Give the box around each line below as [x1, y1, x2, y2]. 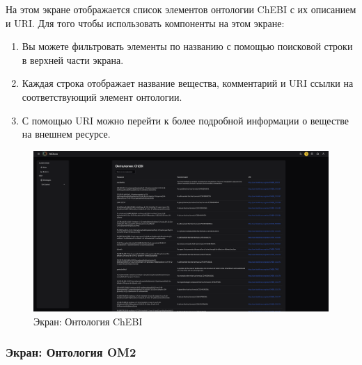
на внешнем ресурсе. [22, 127, 111, 141]
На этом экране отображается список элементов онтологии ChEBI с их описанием [6, 2, 356, 16]
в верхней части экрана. [22, 52, 124, 67]
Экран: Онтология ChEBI [33, 314, 143, 328]
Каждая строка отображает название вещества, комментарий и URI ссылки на [22, 76, 354, 90]
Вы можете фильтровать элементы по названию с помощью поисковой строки [22, 39, 353, 54]
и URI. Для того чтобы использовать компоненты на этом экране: [6, 15, 285, 30]
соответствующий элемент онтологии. [22, 89, 182, 104]
